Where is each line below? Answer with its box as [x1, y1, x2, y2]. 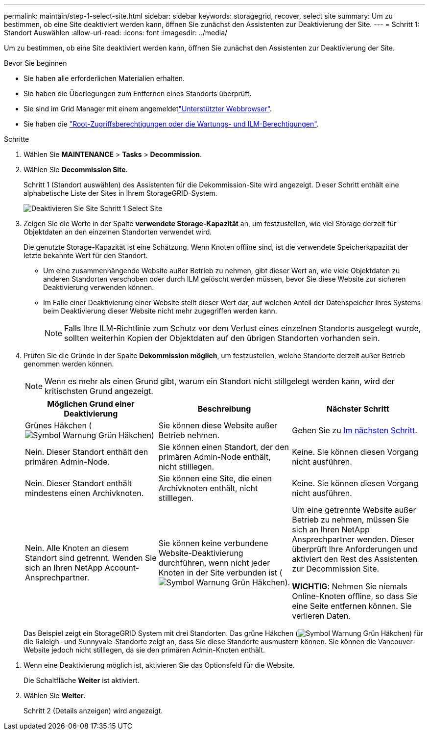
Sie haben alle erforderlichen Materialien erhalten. [24, 74, 185, 82]
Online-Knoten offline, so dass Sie [292, 591, 418, 601]
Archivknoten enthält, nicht [158, 483, 258, 493]
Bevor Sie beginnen [4, 59, 67, 67]
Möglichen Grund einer [47, 399, 135, 409]
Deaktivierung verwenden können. [43, 283, 154, 291]
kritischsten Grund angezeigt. [45, 386, 153, 396]
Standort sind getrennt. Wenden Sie [25, 553, 157, 563]
